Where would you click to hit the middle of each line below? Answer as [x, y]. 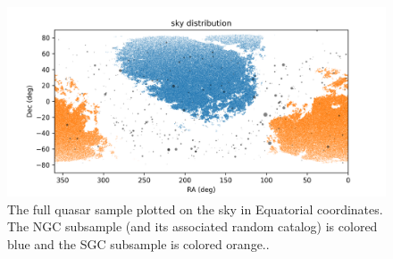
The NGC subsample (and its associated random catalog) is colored [192, 226]
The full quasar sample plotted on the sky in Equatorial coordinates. [195, 209]
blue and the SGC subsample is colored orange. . [138, 243]
